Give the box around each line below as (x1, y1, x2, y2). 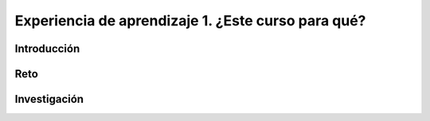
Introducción (14, 42, 80, 55)
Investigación (14, 93, 84, 106)
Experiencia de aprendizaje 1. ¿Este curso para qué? (14, 12, 366, 29)
